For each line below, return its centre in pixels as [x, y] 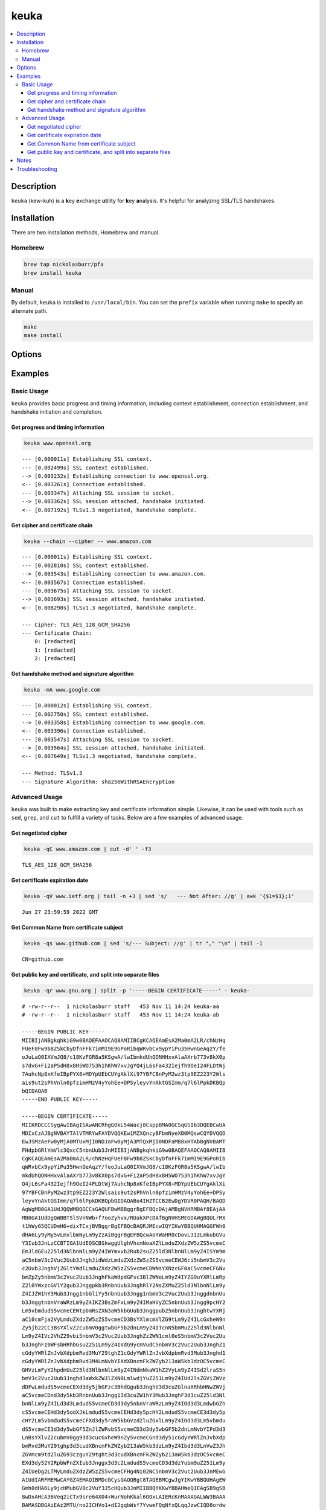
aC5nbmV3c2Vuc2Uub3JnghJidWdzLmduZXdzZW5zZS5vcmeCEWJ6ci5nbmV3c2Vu [124, 1260]
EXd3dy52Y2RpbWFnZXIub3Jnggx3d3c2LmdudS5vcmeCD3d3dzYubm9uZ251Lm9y [124, 1463]
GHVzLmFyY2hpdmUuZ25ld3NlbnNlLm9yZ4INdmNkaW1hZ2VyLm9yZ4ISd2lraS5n [124, 1370]
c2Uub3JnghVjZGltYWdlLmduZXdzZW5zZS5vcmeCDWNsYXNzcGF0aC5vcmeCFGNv [124, 1269]
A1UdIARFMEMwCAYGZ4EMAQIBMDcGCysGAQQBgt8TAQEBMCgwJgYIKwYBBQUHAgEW [124, 1479]
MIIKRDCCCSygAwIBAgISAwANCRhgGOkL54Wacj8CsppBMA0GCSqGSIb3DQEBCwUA [124, 1125]
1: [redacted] [55, 650]
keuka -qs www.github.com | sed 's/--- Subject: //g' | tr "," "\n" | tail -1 [143, 943]
